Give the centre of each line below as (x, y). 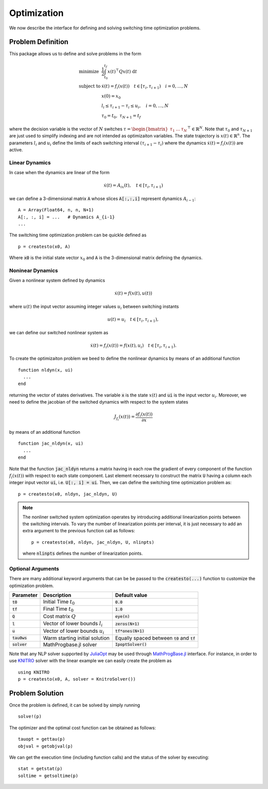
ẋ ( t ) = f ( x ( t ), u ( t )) (133, 293)
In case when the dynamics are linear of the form (59, 173)
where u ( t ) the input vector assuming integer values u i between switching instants (94, 307)
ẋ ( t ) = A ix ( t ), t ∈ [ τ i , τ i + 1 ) (133, 186)
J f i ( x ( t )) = (125, 418)
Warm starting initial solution (76, 638)
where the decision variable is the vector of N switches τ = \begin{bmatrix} (89, 129)
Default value (131, 595)
